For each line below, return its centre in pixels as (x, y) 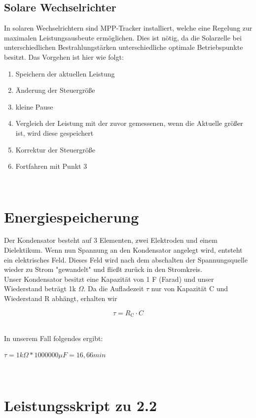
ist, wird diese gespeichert (55, 133)
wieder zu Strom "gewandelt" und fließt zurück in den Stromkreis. (103, 269)
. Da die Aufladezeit (114, 288)
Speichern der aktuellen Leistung (65, 73)
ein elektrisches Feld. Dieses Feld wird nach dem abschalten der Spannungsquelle (126, 259)
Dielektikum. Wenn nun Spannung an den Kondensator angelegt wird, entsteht (123, 250)
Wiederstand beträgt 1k (40, 288)
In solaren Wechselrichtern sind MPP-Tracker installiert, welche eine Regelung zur (128, 28)
